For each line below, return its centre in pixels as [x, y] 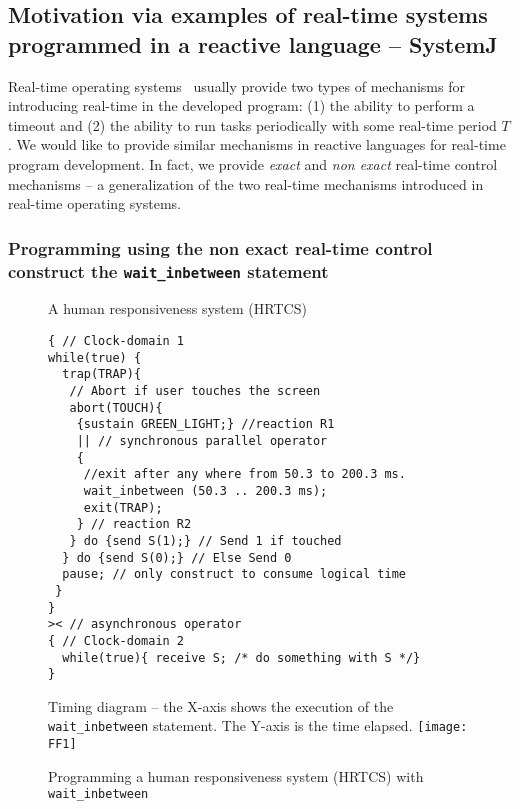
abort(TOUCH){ [116, 407]
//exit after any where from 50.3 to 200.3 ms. [244, 474]
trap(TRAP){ [102, 374]
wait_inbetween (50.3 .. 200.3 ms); [205, 490]
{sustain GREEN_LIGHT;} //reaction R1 [205, 424]
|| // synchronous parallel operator [202, 440]
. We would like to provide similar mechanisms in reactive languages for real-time [257, 144]
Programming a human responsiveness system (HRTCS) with [236, 775]
